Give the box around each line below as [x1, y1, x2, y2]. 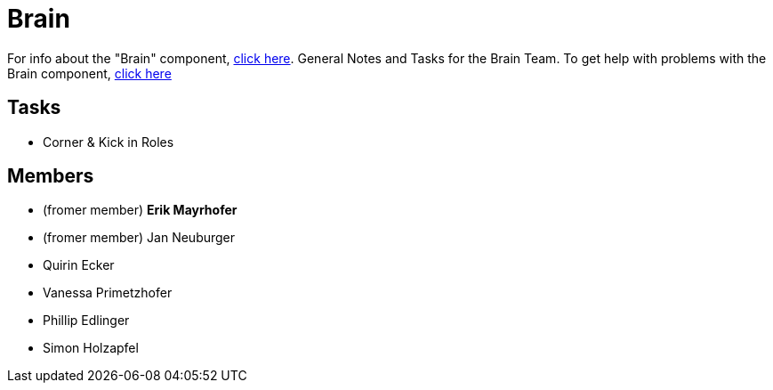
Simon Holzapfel [43, 340, 139, 356]
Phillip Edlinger [43, 313, 130, 329]
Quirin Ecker [43, 257, 115, 273]
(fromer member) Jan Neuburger [43, 230, 236, 246]
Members [7, 165, 94, 188]
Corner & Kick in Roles [43, 134, 174, 150]
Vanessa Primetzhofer [43, 285, 173, 301]
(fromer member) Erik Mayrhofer [43, 202, 238, 218]
